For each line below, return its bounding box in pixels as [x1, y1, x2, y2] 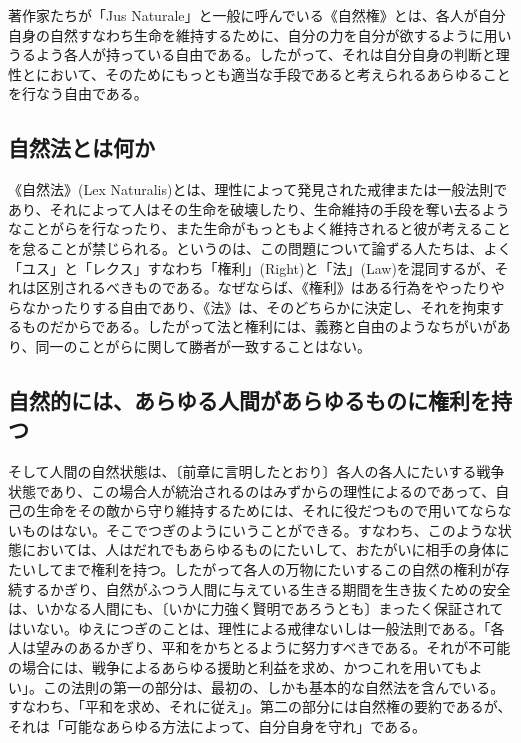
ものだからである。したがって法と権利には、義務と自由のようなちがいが [21, 316, 497, 337]
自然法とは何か [8, 132, 155, 163]
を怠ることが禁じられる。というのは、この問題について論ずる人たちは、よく [8, 237, 512, 258]
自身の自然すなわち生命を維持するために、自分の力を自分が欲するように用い [8, 24, 512, 45]
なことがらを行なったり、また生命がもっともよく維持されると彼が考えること [8, 218, 512, 239]
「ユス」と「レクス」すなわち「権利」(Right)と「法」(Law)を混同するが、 [8, 257, 495, 278]
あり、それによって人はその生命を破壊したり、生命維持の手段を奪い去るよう [8, 198, 510, 219]
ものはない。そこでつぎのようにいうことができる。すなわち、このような [21, 519, 498, 540]
